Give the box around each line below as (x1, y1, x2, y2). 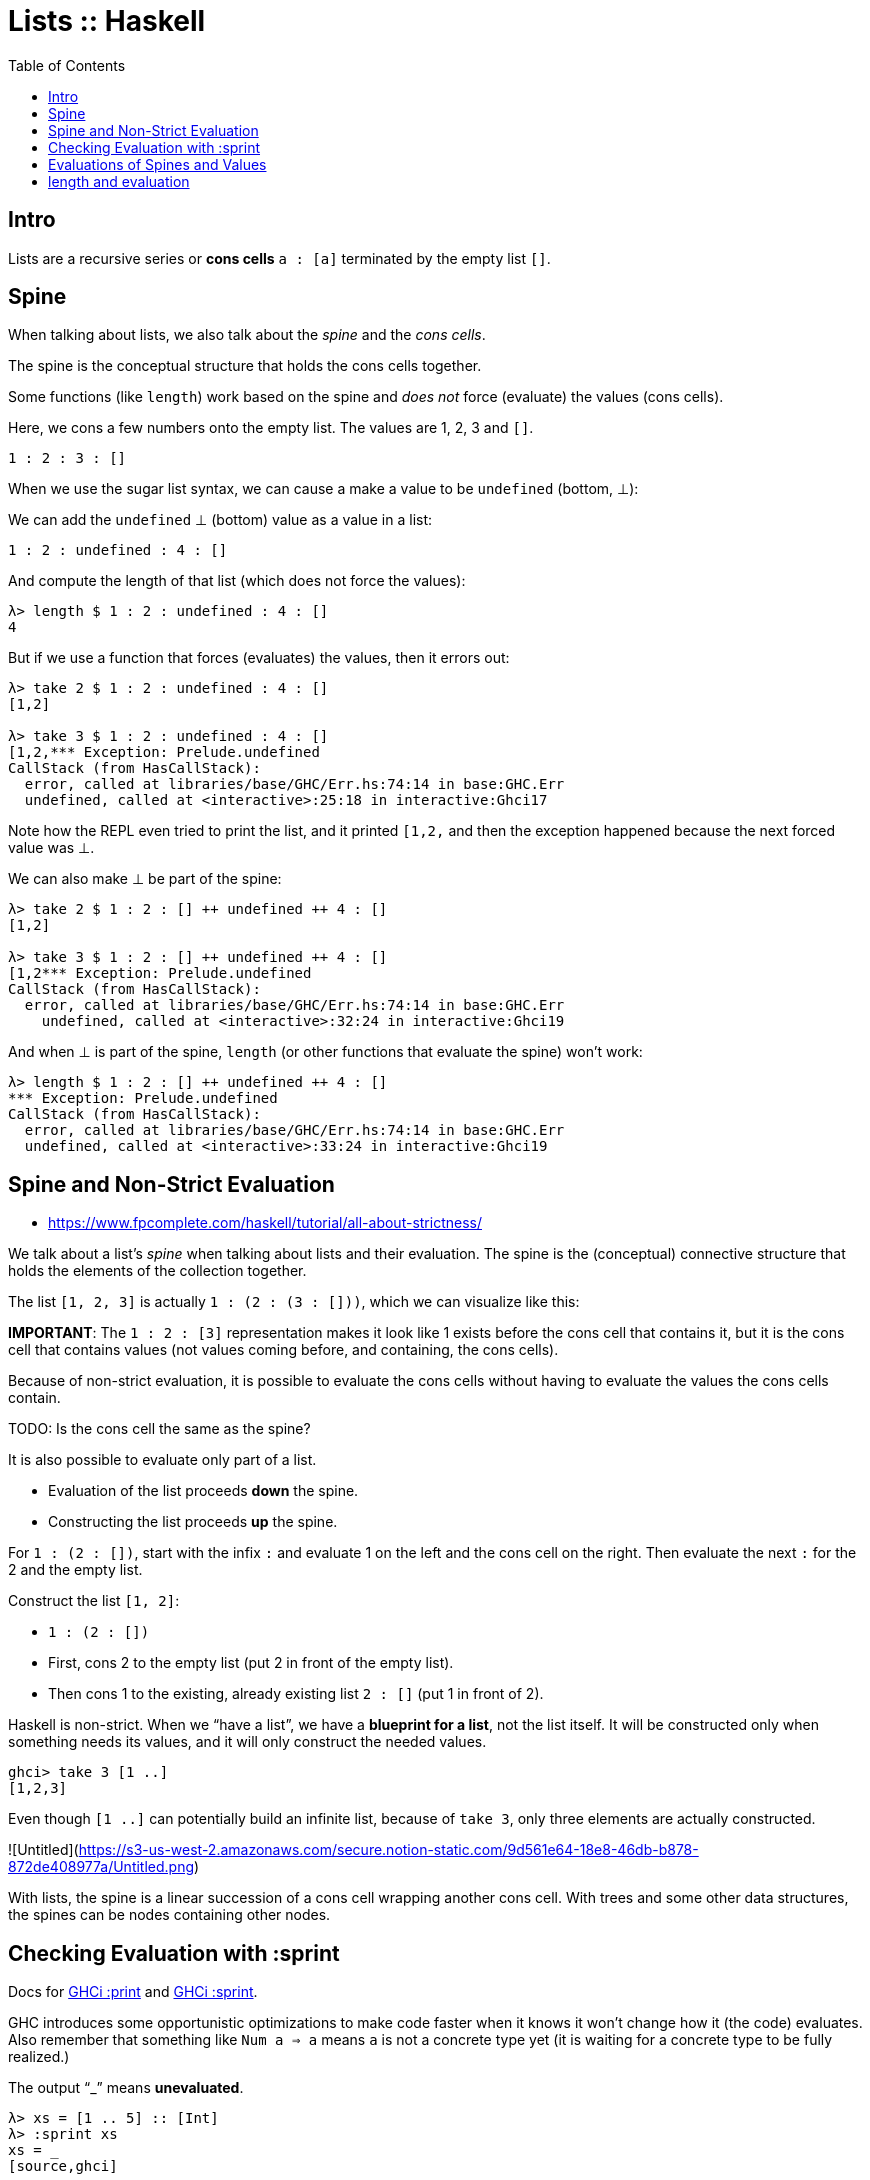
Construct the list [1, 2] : (8, 1592, 180, 1610)
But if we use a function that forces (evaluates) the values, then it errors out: (8, 649, 510, 667)
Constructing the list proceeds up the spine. (48, 1513, 338, 1531)
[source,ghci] (8, 2158, 118, 2175)
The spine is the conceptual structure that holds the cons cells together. (8, 357, 482, 375)
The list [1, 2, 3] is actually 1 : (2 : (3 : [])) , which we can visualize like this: (8, 1293, 580, 1311)
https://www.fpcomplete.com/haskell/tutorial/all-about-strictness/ (48, 1214, 482, 1232)
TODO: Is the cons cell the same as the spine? (8, 1420, 311, 1438)
